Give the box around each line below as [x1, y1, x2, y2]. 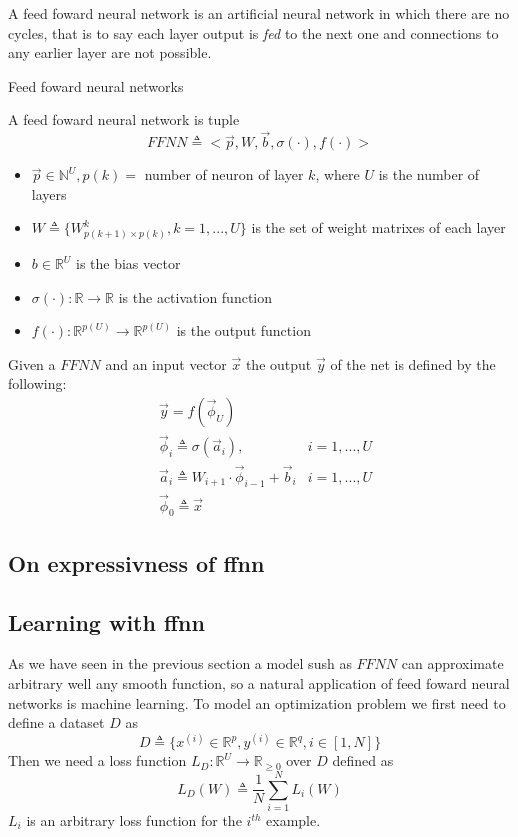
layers [31, 183, 67, 204]
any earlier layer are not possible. [8, 42, 212, 63]
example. [266, 810, 321, 831]
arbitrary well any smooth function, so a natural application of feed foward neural [8, 673, 510, 694]
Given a [8, 353, 56, 374]
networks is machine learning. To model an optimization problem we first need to [8, 692, 506, 713]
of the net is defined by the [330, 353, 496, 374]
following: [8, 373, 67, 394]
